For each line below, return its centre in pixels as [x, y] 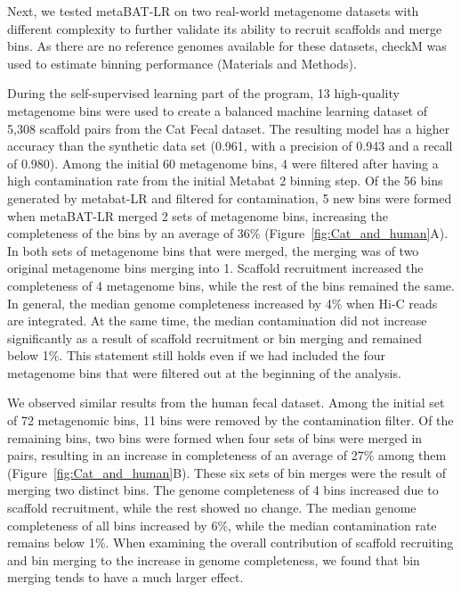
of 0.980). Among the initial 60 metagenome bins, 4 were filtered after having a [223, 163]
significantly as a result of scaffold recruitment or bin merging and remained [215, 337]
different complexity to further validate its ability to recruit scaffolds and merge [225, 28]
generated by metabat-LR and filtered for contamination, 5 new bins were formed [230, 197]
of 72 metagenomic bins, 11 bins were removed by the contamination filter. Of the [230, 420]
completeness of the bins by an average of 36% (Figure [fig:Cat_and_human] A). [228, 233]
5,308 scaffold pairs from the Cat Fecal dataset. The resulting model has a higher [229, 128]
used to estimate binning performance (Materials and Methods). [182, 63]
